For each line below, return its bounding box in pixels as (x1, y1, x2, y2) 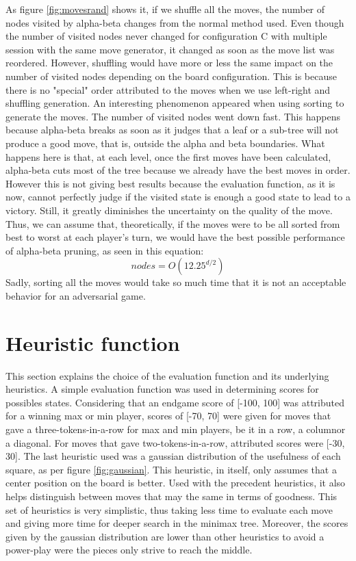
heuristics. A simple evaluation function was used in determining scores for (5, 382, 319, 396)
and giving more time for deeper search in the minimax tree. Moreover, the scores (5, 516, 348, 530)
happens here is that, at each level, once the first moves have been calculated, (5, 149, 331, 164)
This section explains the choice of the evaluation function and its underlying (5, 368, 329, 382)
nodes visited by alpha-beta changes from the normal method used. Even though (5, 15, 344, 29)
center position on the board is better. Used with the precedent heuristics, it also (5, 475, 346, 490)
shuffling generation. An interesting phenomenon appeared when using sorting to (5, 96, 344, 110)
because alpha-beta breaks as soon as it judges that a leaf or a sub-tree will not (5, 122, 339, 137)
